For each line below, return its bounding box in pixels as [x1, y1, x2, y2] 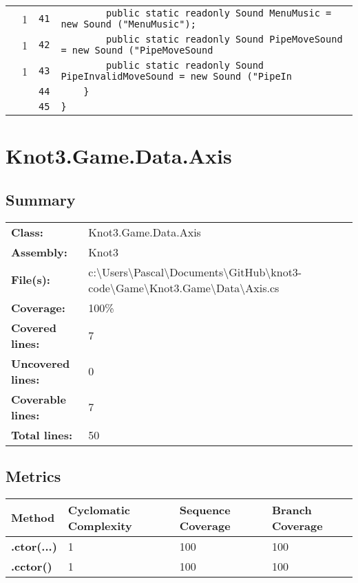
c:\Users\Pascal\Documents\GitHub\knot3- [88, 263, 302, 280]
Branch [271, 501, 312, 518]
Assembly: [11, 243, 67, 260]
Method [11, 509, 55, 526]
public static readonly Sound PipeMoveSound [105, 34, 343, 45]
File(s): [11, 272, 50, 288]
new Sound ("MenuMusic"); [61, 19, 196, 30]
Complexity [67, 517, 132, 533]
